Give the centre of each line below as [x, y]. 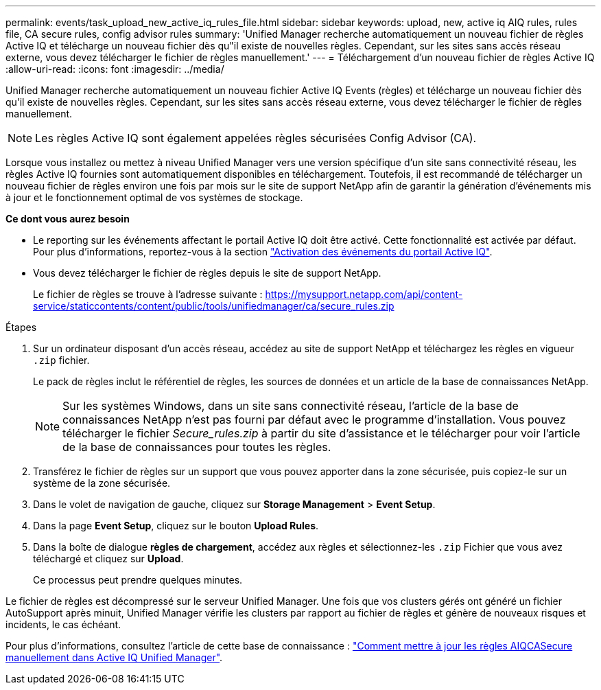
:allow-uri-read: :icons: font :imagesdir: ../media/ [115, 69]
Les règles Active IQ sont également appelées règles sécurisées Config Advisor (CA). [256, 138]
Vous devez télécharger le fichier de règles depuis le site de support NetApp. [207, 273]
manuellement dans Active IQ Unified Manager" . [114, 657]
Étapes [21, 327]
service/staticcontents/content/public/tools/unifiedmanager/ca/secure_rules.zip [214, 306]
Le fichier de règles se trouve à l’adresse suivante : [148, 294]
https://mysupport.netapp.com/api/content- [364, 294]
